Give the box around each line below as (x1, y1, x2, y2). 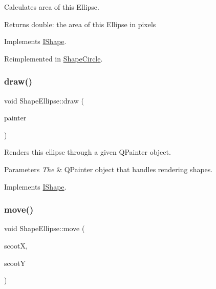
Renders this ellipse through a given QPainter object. (4, 147, 171, 157)
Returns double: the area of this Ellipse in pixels (4, 18, 156, 29)
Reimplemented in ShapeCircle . (4, 53, 103, 64)
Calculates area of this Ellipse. (4, 2, 99, 12)
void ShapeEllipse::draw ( (4, 95, 84, 106)
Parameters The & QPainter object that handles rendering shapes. (4, 163, 213, 174)
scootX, (4, 240, 28, 251)
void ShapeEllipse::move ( (4, 223, 85, 234)
